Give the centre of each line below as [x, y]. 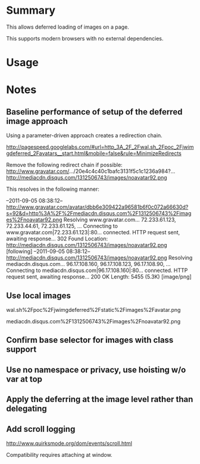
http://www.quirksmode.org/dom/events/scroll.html [69, 443]
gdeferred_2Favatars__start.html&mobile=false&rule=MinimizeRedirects [94, 153]
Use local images [39, 296]
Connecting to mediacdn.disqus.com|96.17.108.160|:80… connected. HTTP [97, 270]
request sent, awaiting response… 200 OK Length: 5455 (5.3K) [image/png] [99, 277]
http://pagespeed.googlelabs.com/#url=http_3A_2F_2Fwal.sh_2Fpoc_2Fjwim [100, 147]
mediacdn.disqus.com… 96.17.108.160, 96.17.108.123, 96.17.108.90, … [88, 264]
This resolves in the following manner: [53, 189]
